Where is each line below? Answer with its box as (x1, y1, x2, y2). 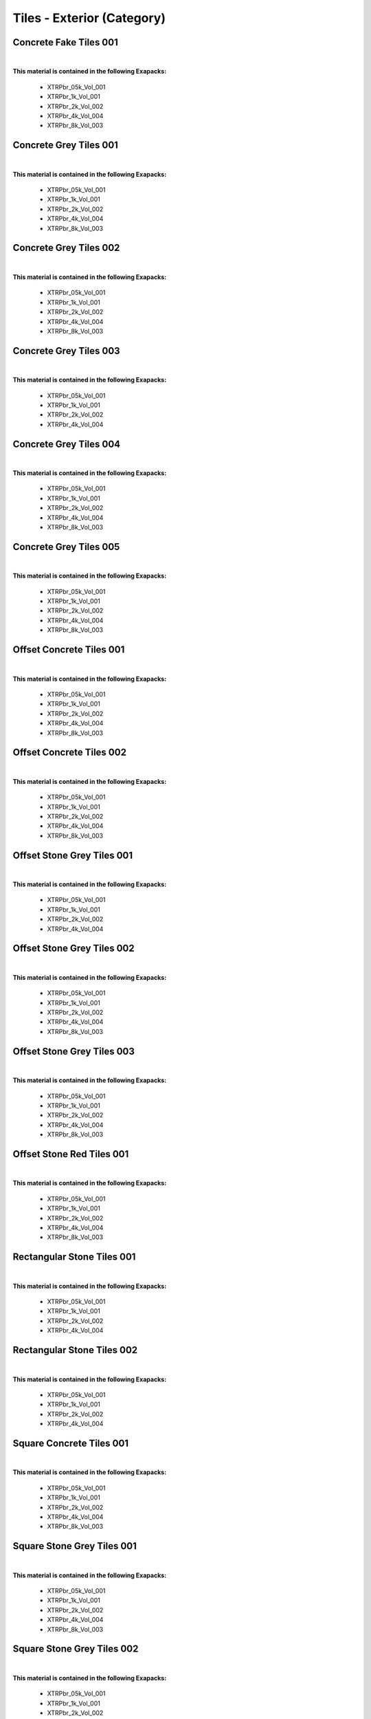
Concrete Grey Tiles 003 (12, 344, 120, 357)
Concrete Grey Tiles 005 (12, 540, 120, 553)
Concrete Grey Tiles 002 (12, 242, 120, 254)
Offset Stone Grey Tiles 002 (12, 943, 135, 954)
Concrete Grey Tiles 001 (12, 140, 118, 151)
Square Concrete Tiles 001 (12, 1437, 129, 1449)
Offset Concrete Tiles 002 (12, 747, 127, 758)
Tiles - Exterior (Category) (12, 10, 166, 25)
